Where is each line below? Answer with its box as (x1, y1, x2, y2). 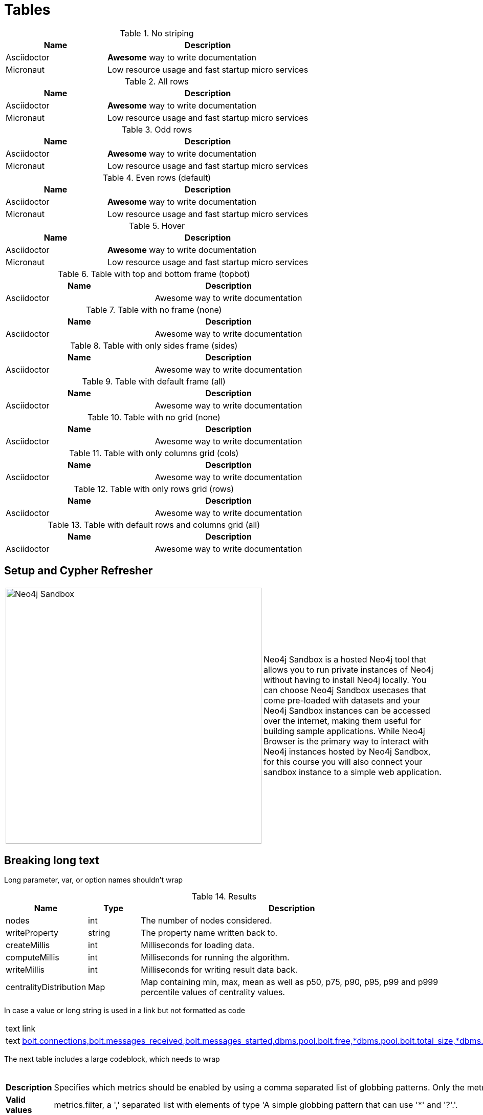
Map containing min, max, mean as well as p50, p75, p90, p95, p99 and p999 (141, 977, 438, 988)
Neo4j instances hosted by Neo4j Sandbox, (264, 746, 431, 757)
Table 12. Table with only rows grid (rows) (74, 483, 234, 494)
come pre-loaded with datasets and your (264, 695, 421, 705)
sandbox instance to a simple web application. (264, 766, 442, 777)
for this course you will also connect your (264, 756, 423, 767)
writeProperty (6, 928, 59, 938)
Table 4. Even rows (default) (102, 172, 211, 183)
